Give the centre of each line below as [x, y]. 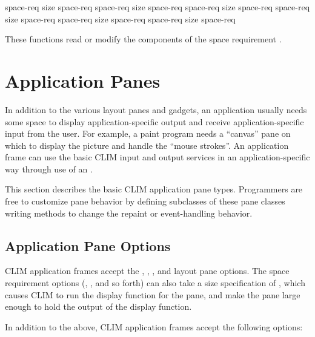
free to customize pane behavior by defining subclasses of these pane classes [145, 201]
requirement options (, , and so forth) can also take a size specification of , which [155, 283]
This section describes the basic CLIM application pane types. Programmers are [154, 189]
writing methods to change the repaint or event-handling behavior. [129, 213]
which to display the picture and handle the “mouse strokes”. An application [147, 145]
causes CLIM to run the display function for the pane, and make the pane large [153, 294]
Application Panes [83, 80]
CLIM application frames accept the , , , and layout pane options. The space [147, 271]
